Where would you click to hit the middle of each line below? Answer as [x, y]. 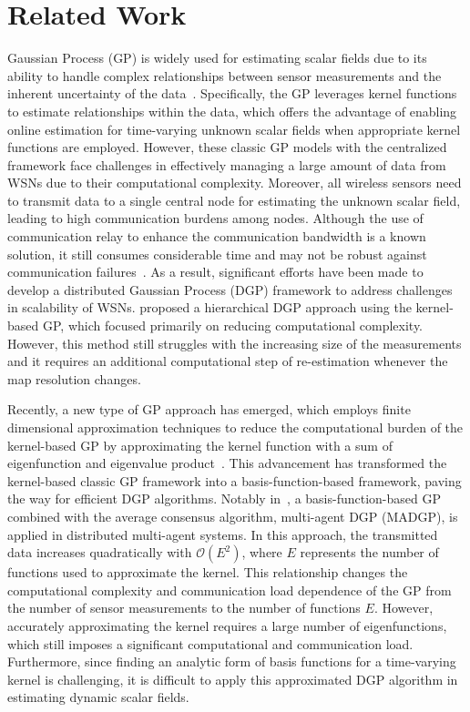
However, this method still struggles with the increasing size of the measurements [235, 343]
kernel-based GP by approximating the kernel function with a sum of [200, 445]
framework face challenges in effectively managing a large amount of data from [227, 164]
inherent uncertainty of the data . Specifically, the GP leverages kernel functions [232, 93]
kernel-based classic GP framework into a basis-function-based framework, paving [235, 480]
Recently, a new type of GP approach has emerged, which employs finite [209, 409]
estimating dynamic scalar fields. [98, 697]
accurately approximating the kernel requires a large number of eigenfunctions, [227, 625]
